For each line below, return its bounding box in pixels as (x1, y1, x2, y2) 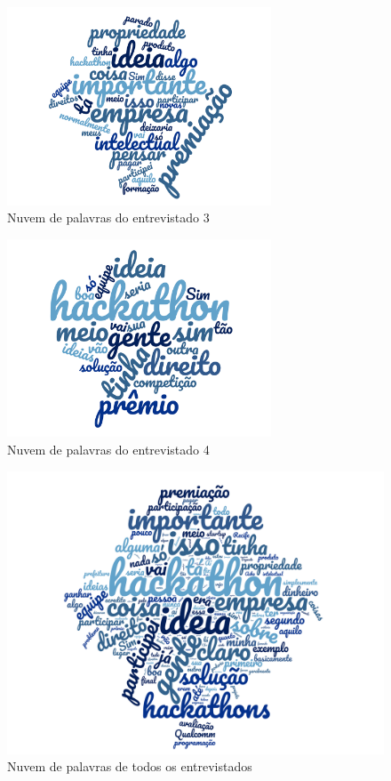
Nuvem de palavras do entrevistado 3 (7, 208, 210, 227)
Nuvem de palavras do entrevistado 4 (7, 439, 210, 458)
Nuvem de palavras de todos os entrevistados (7, 757, 252, 776)
